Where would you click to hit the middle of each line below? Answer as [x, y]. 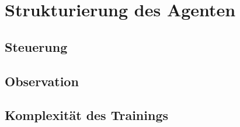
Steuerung [36, 46]
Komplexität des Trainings [87, 115]
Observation [42, 81]
